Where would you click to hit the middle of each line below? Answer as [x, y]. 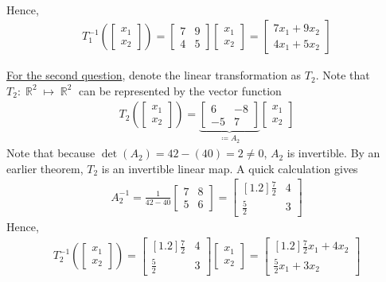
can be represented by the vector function [180, 90]
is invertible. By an [333, 153]
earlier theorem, [45, 168]
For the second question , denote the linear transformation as [154, 75]
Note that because [51, 153]
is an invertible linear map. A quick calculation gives [230, 168]
